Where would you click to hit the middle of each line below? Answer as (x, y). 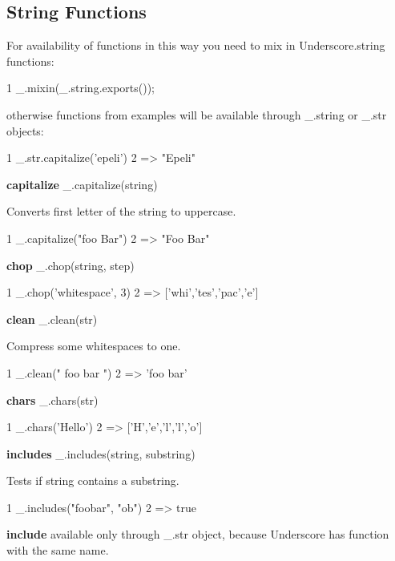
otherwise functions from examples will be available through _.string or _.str (197, 114)
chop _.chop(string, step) (71, 265)
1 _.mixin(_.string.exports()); (81, 88)
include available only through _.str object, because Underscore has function (198, 534)
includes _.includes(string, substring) (101, 453)
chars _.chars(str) (52, 400)
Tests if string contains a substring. (93, 480)
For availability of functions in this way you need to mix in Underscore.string (196, 45)
